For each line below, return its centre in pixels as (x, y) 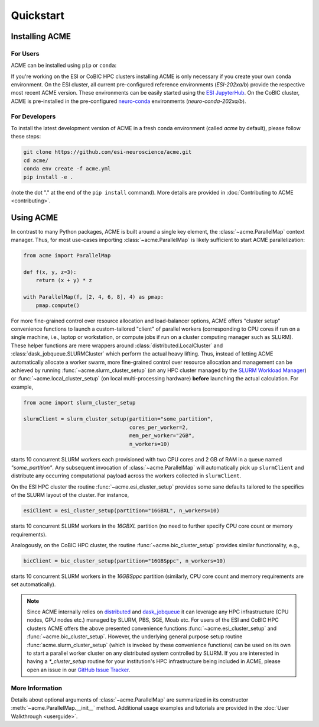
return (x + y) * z (64, 280)
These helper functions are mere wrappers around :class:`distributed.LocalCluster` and (117, 345)
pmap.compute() (58, 305)
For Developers (33, 117)
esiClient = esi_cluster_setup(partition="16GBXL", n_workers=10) (121, 511)
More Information (36, 688)
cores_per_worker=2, (159, 427)
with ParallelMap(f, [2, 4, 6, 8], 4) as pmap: (93, 297)
